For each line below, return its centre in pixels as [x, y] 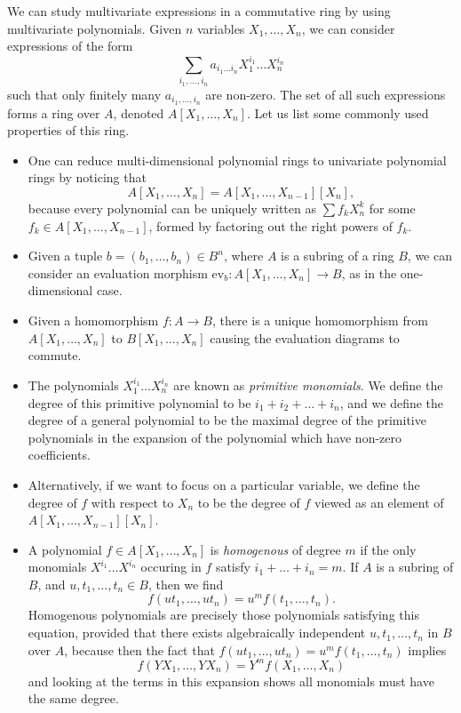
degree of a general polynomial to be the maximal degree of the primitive [227, 420]
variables [221, 28]
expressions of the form [70, 46]
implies [427, 649]
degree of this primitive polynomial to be [139, 402]
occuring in [171, 567]
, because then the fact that [139, 649]
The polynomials [73, 385]
